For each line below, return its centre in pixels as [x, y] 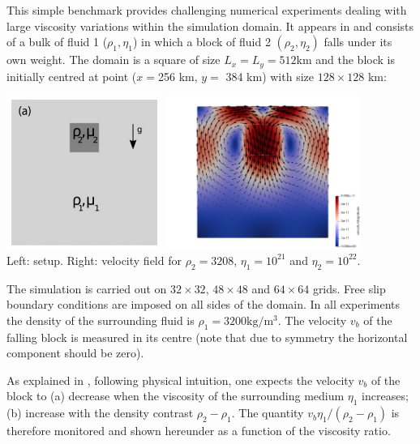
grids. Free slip [349, 288]
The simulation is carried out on [87, 288]
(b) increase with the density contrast [100, 413]
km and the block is [345, 60]
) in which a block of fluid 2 [201, 42]
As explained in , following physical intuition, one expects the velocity [180, 380]
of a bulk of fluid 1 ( [57, 42]
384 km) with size [270, 76]
